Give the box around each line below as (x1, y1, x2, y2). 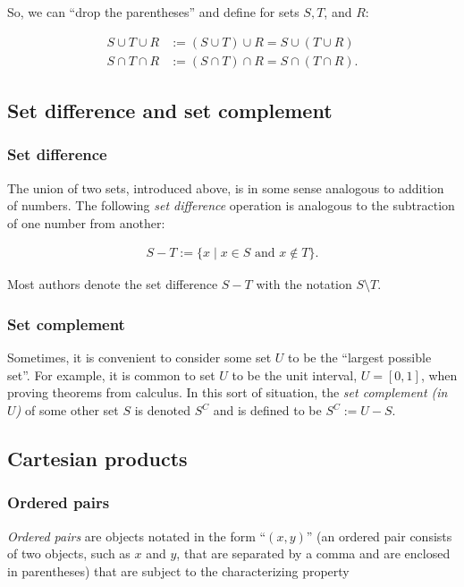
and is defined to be (213, 401, 322, 420)
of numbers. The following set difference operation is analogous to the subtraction (7, 196, 455, 215)
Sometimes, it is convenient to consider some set (7, 348, 272, 367)
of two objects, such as (7, 544, 131, 563)
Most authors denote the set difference (7, 275, 218, 293)
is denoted (134, 401, 190, 420)
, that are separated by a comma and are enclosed (176, 544, 451, 563)
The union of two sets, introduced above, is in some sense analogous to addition (7, 178, 444, 197)
